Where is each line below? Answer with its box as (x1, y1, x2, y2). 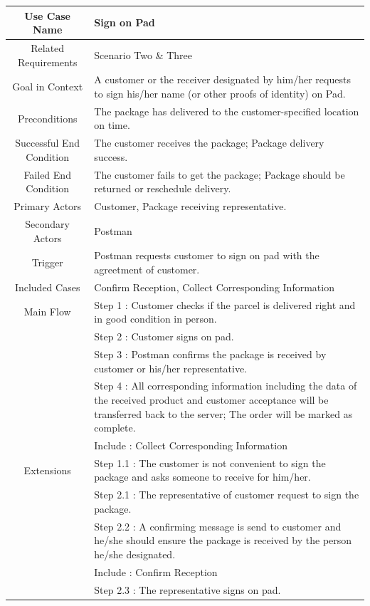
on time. (94, 117, 130, 132)
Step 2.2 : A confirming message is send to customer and (94, 518, 342, 533)
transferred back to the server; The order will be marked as (94, 406, 353, 421)
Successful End (15, 135, 80, 150)
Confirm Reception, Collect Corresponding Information (94, 279, 334, 294)
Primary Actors (14, 199, 82, 214)
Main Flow (23, 304, 71, 319)
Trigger (31, 255, 63, 270)
